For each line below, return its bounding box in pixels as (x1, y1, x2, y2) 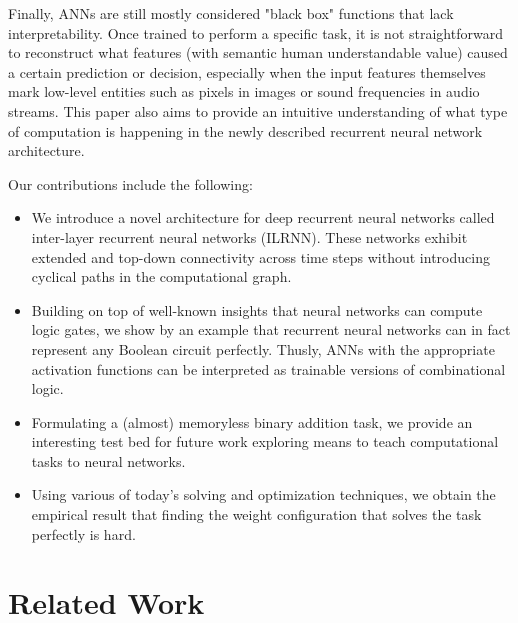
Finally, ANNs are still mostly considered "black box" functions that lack (8, 3, 454, 23)
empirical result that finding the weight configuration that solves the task (31, 504, 482, 525)
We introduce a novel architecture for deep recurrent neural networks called (31, 207, 495, 228)
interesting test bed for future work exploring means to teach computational (31, 431, 499, 452)
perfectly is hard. (31, 523, 136, 544)
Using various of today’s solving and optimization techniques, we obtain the (31, 484, 496, 505)
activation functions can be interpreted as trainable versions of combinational (31, 358, 506, 379)
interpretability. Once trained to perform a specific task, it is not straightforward (8, 22, 503, 43)
